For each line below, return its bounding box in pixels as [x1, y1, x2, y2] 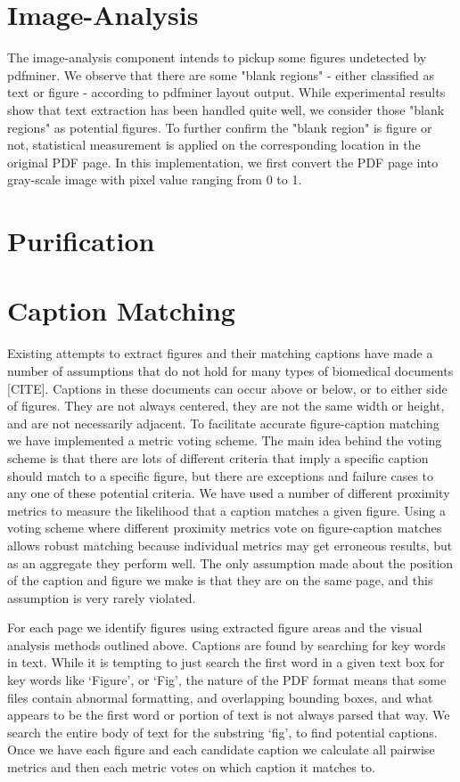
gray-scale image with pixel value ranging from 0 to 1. [7, 170, 302, 189]
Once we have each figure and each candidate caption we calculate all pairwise [7, 740, 435, 759]
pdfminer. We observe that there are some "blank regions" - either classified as [7, 65, 434, 84]
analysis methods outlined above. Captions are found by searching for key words [7, 635, 446, 654]
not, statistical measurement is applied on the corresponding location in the [7, 135, 421, 154]
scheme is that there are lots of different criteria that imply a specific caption [7, 448, 429, 467]
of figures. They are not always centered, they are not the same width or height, [7, 396, 445, 415]
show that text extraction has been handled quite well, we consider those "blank [7, 100, 445, 118]
